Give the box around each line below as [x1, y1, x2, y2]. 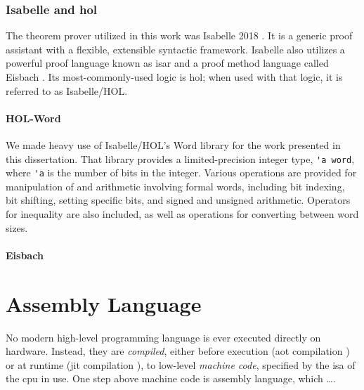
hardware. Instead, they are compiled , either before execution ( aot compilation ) [6, 344, 350, 358]
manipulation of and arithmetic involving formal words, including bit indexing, [6, 178, 345, 193]
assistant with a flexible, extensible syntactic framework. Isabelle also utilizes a [6, 41, 345, 56]
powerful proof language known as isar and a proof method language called [6, 56, 329, 70]
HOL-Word [6, 110, 61, 125]
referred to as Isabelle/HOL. [6, 83, 128, 98]
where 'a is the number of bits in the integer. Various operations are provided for [6, 165, 357, 180]
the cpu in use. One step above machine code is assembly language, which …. [6, 371, 336, 386]
